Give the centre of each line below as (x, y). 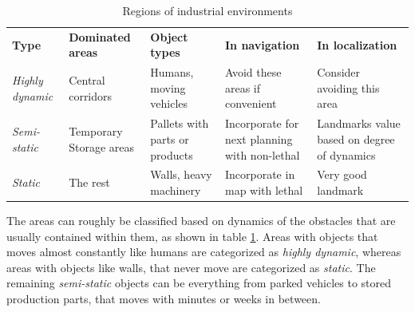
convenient (251, 103)
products (172, 154)
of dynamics (346, 154)
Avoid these (253, 72)
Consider (339, 72)
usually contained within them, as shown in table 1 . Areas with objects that (192, 236)
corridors (91, 95)
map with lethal (264, 190)
